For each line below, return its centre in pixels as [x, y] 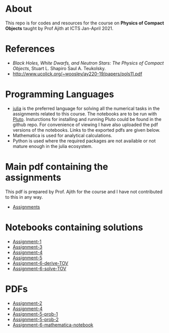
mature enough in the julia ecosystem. [53, 146]
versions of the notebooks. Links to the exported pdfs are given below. [87, 130]
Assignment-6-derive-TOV [40, 263]
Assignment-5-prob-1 [35, 314]
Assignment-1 [27, 241]
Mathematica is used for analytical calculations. [62, 135]
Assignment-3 [27, 247]
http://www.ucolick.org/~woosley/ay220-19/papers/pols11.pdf [77, 74]
